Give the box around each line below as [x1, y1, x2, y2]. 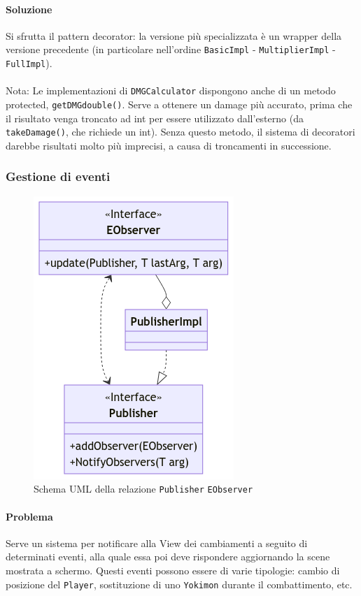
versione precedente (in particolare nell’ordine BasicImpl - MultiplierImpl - [6, 42, 336, 57]
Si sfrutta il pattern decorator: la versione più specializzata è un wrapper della [6, 28, 342, 43]
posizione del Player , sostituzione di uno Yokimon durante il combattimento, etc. [6, 576, 353, 591]
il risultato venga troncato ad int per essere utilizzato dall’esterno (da [6, 110, 304, 125]
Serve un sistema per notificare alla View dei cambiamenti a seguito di [6, 535, 308, 550]
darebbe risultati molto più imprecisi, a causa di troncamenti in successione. [6, 138, 332, 152]
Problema [6, 509, 53, 523]
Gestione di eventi [6, 168, 111, 185]
